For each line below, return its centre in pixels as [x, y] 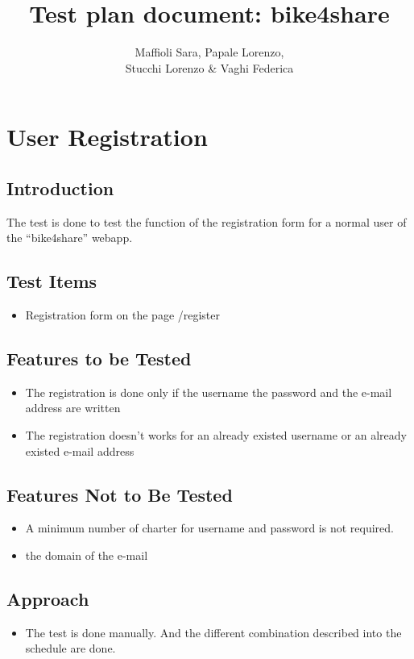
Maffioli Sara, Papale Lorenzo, [209, 52]
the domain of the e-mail [87, 555]
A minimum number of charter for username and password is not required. [209, 528]
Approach [48, 599]
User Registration [107, 137]
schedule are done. [70, 648]
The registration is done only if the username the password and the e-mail [209, 392]
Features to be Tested [99, 359]
